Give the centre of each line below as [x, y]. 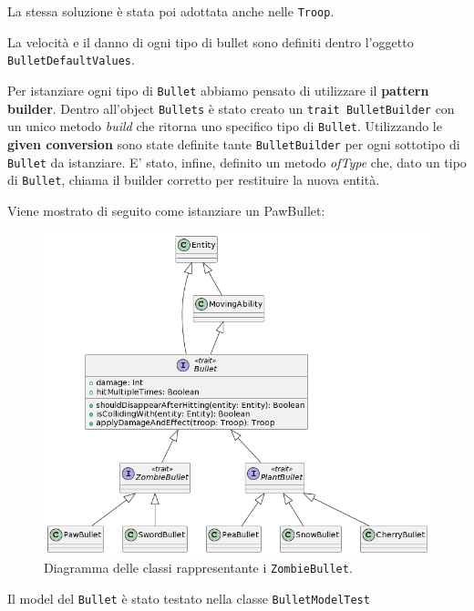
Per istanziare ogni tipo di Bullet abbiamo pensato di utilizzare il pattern [218, 90]
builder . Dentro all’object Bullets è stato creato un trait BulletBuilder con [231, 108]
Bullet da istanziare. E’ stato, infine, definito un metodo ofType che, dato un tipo [237, 162]
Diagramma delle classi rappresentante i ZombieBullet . [198, 568]
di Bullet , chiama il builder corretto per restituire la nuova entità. [194, 180]
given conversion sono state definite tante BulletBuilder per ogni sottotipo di [234, 143]
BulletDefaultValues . [71, 60]
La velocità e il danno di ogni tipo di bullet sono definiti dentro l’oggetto [211, 41]
